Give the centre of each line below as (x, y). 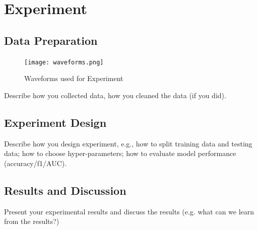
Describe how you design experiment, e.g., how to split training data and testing (128, 143)
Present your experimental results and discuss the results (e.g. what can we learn (129, 211)
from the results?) (32, 221)
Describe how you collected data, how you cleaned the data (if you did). (115, 95)
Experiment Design (55, 122)
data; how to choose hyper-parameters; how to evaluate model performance (120, 153)
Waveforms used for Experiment (74, 78)
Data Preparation (51, 40)
